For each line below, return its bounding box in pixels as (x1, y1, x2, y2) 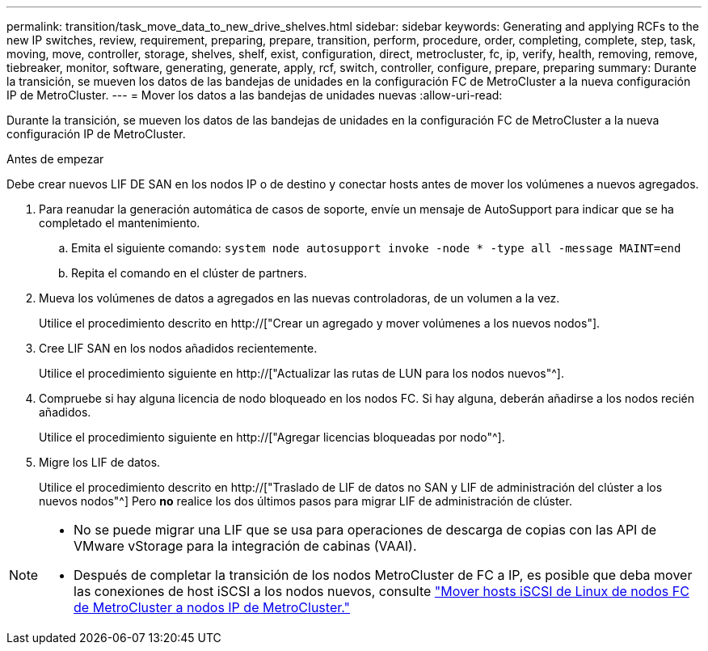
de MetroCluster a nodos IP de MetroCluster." (74, 599, 350, 615)
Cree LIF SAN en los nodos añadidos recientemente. (39, 341, 318, 355)
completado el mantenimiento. (39, 216, 200, 230)
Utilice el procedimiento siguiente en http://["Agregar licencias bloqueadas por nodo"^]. (39, 430, 505, 444)
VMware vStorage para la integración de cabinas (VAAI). (74, 538, 417, 554)
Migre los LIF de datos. (39, 455, 161, 469)
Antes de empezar (6, 152, 104, 166)
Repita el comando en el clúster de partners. (71, 266, 307, 280)
